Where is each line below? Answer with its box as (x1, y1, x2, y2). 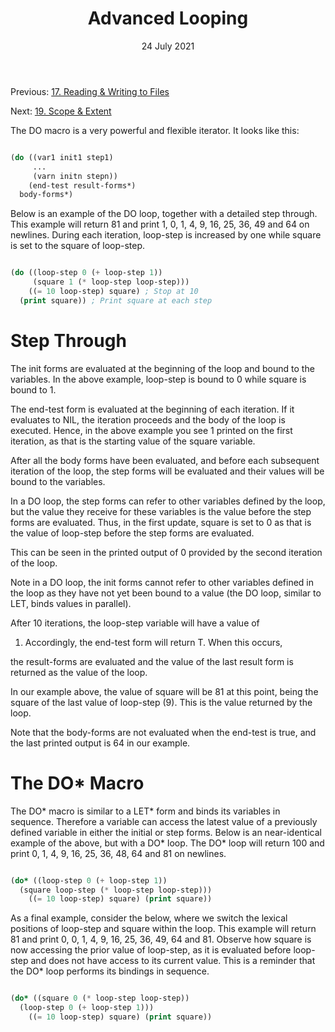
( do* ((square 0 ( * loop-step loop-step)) (10, 993, 190, 1004)
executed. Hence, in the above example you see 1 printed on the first (10, 424, 293, 436)
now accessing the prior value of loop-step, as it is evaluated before (10, 944, 292, 956)
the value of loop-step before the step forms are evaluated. (10, 527, 255, 539)
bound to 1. (10, 383, 57, 396)
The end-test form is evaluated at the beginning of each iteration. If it (10, 403, 295, 415)
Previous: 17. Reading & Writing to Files (10, 85, 170, 97)
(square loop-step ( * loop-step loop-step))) (19, 885, 213, 895)
